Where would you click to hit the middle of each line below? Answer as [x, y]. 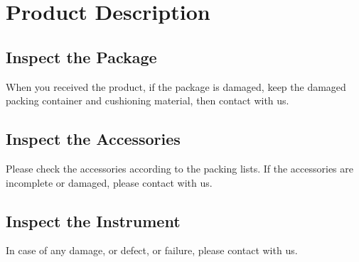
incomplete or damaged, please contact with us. [109, 182]
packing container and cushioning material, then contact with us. [148, 100]
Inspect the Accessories [93, 139]
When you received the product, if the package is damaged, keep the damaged [176, 86]
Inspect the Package [81, 56]
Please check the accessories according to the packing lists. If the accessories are [179, 168]
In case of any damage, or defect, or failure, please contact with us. [152, 250]
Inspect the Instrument [93, 220]
